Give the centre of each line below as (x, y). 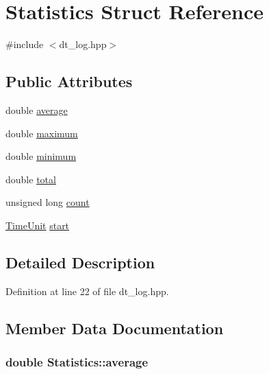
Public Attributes (69, 81)
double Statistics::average (77, 361)
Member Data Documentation (115, 328)
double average (37, 109)
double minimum (41, 156)
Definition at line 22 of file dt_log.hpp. (87, 291)
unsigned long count (48, 202)
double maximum (42, 133)
